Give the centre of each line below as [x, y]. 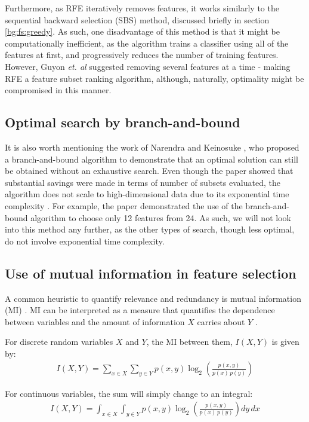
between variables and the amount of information [95, 321]
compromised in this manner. [58, 90]
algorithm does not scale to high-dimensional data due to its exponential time [147, 194]
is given [285, 342]
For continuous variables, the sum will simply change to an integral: [129, 393]
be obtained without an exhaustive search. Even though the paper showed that [149, 171]
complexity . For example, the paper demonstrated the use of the [124, 205]
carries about [221, 321]
